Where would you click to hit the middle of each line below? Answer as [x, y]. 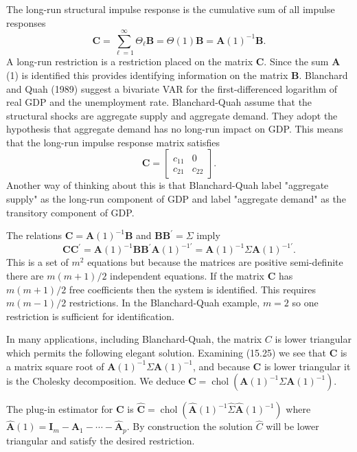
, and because [221, 366]
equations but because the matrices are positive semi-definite [215, 262]
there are [25, 275]
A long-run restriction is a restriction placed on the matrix [130, 61]
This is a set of [37, 262]
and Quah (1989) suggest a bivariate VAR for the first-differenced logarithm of [172, 88]
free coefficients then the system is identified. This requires [192, 289]
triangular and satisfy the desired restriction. [101, 440]
